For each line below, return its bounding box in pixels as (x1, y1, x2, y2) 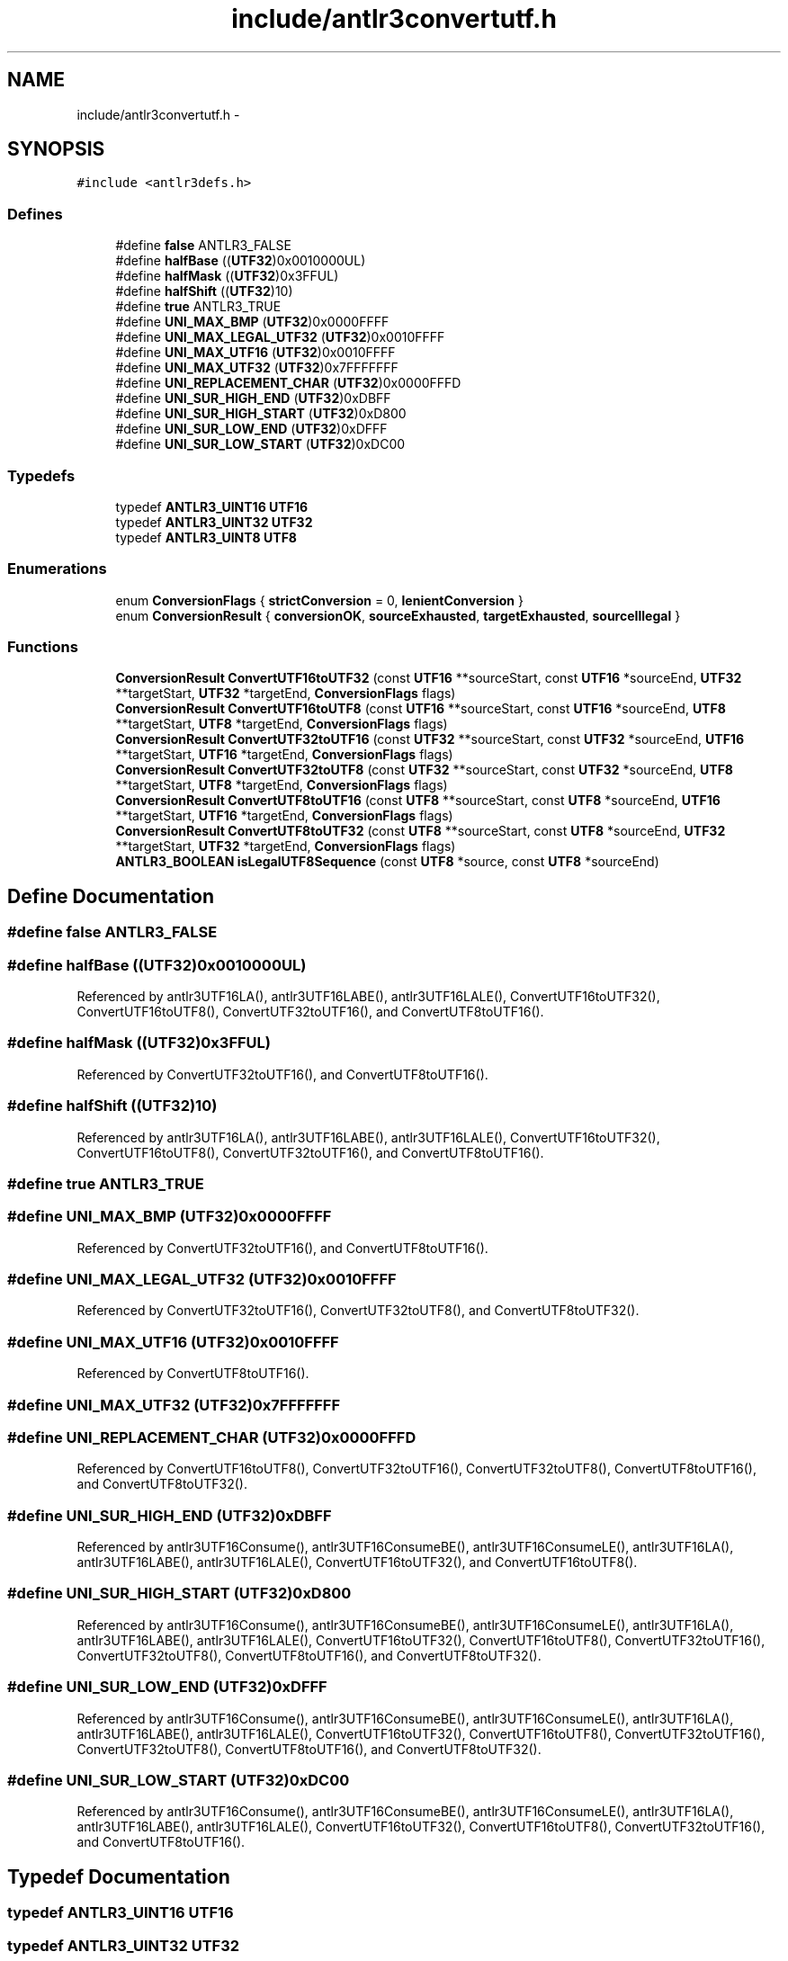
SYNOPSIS (7, 138, 105, 161)
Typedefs (7, 466, 76, 485)
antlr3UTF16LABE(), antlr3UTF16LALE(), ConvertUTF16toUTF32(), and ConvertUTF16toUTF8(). (76, 1554, 638, 1571)
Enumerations (7, 560, 107, 578)
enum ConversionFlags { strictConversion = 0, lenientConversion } (115, 592, 524, 608)
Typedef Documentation (7, 1865, 230, 1888)
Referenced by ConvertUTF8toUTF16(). (76, 1366, 309, 1382)
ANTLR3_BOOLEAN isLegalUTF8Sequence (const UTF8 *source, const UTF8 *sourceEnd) (115, 854, 659, 870)
